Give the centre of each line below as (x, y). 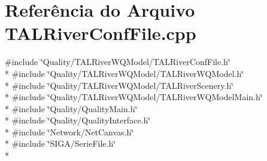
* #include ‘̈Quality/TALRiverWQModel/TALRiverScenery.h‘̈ (119, 85)
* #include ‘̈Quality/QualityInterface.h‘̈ (78, 120)
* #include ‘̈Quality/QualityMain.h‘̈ (71, 108)
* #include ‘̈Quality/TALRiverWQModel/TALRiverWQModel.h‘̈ (125, 73)
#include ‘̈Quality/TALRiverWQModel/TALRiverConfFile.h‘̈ (118, 62)
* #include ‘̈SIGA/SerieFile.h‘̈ (60, 143)
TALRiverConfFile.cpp (101, 33)
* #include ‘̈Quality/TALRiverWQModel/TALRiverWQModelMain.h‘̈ (134, 97)
